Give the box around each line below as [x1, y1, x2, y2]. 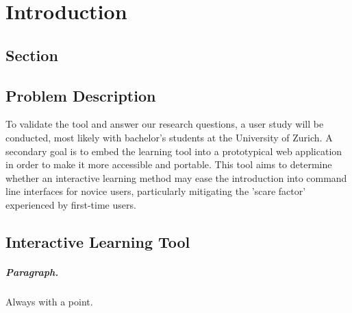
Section [5, 44, 58, 65]
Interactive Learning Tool [5, 231, 190, 252]
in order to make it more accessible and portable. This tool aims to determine [5, 157, 332, 172]
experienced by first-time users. [5, 197, 136, 211]
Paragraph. [5, 264, 59, 279]
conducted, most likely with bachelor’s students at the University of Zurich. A [5, 130, 333, 144]
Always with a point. [5, 294, 93, 308]
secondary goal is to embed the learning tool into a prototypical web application [5, 143, 342, 158]
